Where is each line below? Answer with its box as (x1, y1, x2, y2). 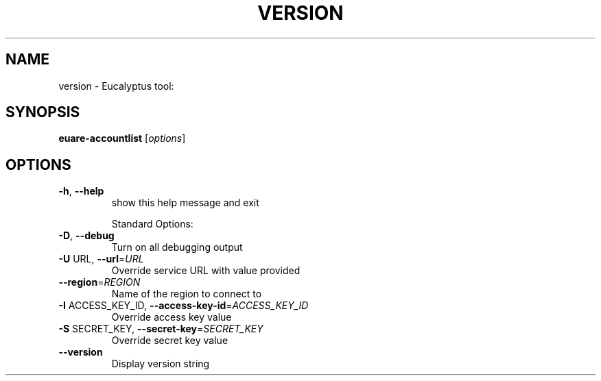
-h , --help (58, 185, 104, 197)
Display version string (111, 358, 210, 370)
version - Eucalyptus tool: (58, 79, 174, 92)
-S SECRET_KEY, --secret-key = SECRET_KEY (58, 323, 263, 335)
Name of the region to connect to (111, 288, 262, 300)
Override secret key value (111, 334, 228, 347)
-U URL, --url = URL (58, 253, 144, 265)
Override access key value (111, 311, 232, 323)
